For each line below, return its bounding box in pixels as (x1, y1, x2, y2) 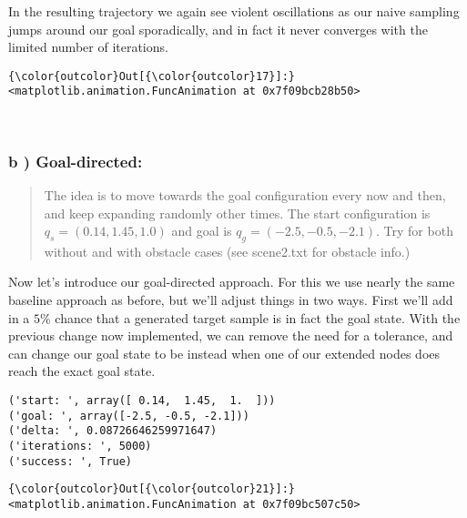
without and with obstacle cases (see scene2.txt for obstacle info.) (44, 241, 411, 260)
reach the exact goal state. (8, 361, 156, 381)
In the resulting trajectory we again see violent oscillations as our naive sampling (8, 2, 460, 20)
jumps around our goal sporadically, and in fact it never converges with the (8, 19, 428, 38)
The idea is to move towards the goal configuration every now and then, (44, 185, 446, 204)
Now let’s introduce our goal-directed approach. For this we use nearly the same (8, 272, 455, 291)
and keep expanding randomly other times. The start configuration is (44, 203, 431, 222)
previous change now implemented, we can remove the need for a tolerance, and (8, 326, 453, 345)
